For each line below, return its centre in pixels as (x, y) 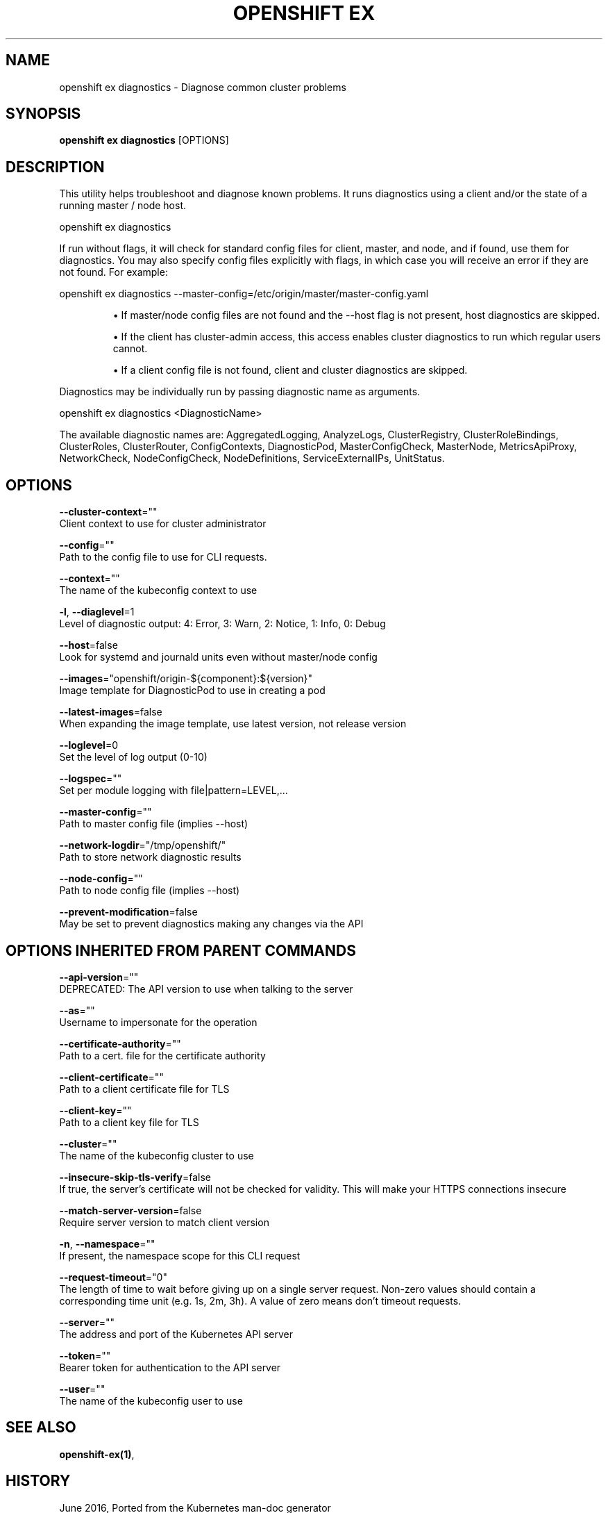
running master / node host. (123, 206)
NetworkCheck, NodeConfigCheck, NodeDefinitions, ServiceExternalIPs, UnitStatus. (252, 458)
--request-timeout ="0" (113, 1277)
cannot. (130, 349)
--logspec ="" (91, 779)
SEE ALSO (41, 1428)
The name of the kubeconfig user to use (151, 1400)
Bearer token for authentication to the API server (170, 1367)
